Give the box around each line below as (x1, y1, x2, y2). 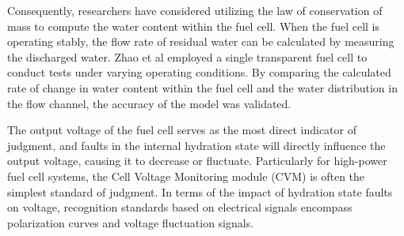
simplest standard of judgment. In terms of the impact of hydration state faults (7, 183, 393, 200)
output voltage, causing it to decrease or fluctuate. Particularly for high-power (7, 152, 387, 169)
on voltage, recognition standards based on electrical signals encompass (7, 199, 353, 215)
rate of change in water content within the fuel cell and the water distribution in (7, 79, 398, 96)
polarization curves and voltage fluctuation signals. (7, 214, 254, 230)
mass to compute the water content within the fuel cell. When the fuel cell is (7, 17, 379, 34)
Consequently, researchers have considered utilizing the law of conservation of (7, 2, 383, 18)
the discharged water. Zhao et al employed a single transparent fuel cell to (7, 48, 368, 65)
